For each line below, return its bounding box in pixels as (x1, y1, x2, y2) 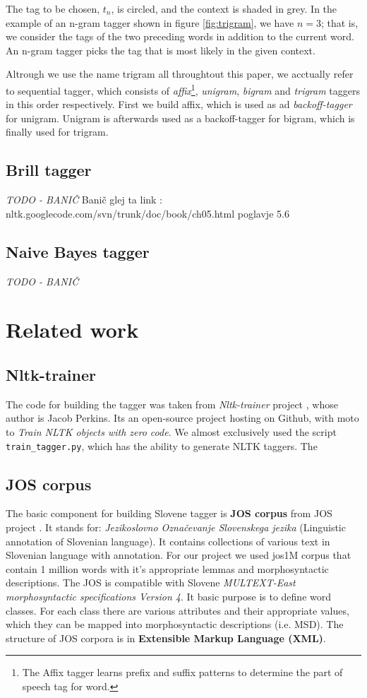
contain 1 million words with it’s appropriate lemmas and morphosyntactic (6, 561, 329, 576)
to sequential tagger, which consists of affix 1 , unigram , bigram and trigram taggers (6, 81, 361, 97)
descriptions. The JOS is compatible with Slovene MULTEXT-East (6, 575, 296, 590)
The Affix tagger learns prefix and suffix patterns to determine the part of (22, 665, 343, 680)
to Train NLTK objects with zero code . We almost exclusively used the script (6, 424, 337, 439)
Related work (6, 315, 139, 344)
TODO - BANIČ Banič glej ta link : (6, 192, 163, 207)
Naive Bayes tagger (6, 240, 150, 262)
